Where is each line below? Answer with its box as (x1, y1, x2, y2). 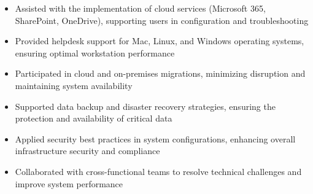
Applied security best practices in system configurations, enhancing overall (15, 132, 296, 145)
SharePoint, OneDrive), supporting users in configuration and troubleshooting (15, 14, 309, 26)
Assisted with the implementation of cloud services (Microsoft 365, (15, 2, 266, 14)
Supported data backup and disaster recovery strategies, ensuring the (15, 99, 276, 112)
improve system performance (15, 177, 123, 190)
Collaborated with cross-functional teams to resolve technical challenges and (15, 165, 302, 177)
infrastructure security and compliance (15, 144, 160, 157)
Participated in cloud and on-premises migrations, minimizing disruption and (15, 67, 306, 80)
